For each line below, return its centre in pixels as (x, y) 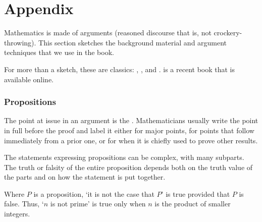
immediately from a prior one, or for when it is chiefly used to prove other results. (131, 140)
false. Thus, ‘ (24, 204)
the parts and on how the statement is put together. (85, 177)
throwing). (20, 42)
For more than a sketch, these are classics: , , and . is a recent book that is (120, 69)
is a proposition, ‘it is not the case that (94, 193)
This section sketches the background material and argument (133, 42)
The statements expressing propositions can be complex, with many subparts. (124, 157)
